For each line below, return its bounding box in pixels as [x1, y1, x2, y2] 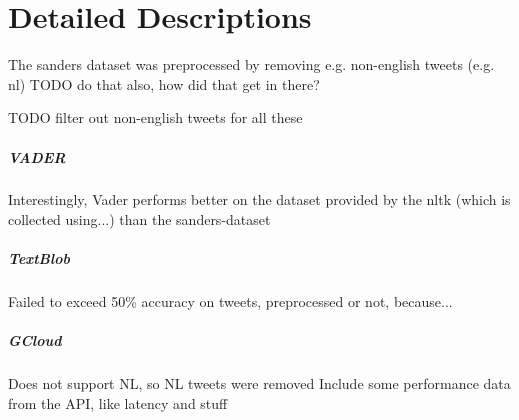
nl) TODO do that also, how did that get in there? [8, 73, 320, 94]
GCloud [8, 330, 62, 351]
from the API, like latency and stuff [8, 392, 228, 413]
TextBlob [8, 248, 70, 269]
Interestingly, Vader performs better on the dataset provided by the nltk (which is [8, 189, 511, 210]
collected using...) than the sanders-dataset [8, 209, 271, 230]
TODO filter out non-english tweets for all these [8, 107, 303, 128]
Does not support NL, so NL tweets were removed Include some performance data [8, 373, 511, 394]
